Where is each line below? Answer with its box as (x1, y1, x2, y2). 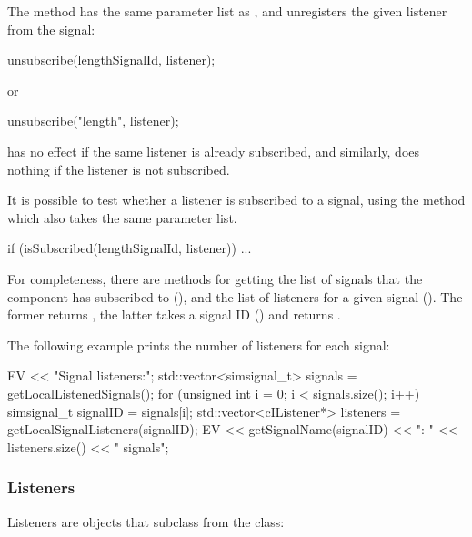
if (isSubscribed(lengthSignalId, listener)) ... (7, 238, 252, 258)
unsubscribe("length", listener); (7, 111, 179, 130)
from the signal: (7, 19, 95, 38)
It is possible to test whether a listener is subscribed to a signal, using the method (7, 190, 466, 209)
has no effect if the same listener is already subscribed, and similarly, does (7, 141, 420, 160)
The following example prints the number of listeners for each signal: (7, 335, 390, 354)
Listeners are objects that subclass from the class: (7, 512, 285, 531)
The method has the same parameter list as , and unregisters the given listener (7, 2, 447, 20)
